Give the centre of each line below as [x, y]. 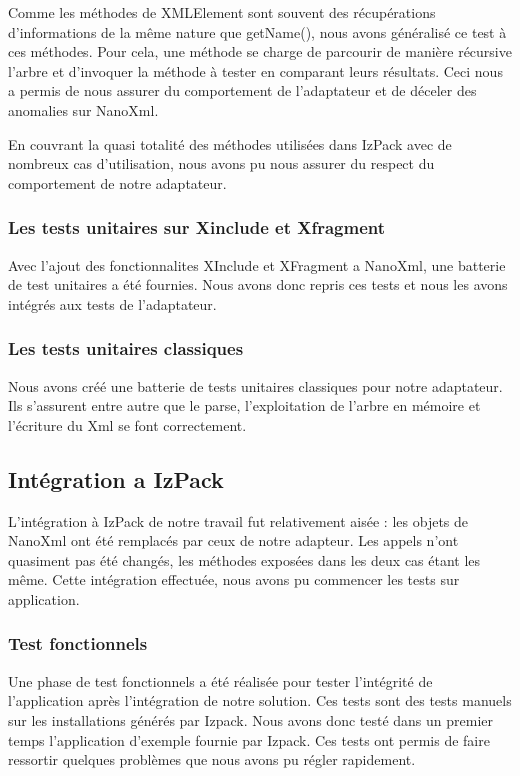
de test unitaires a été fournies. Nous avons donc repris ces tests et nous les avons [258, 284]
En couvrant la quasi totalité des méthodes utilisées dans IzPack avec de [230, 143]
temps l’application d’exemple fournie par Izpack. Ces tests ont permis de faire [249, 739]
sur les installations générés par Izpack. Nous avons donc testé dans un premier [251, 719]
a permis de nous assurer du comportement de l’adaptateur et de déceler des [242, 90]
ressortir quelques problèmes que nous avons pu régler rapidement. [212, 759]
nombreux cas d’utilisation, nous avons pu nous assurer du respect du [221, 163]
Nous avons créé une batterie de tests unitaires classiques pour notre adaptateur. [255, 385]
